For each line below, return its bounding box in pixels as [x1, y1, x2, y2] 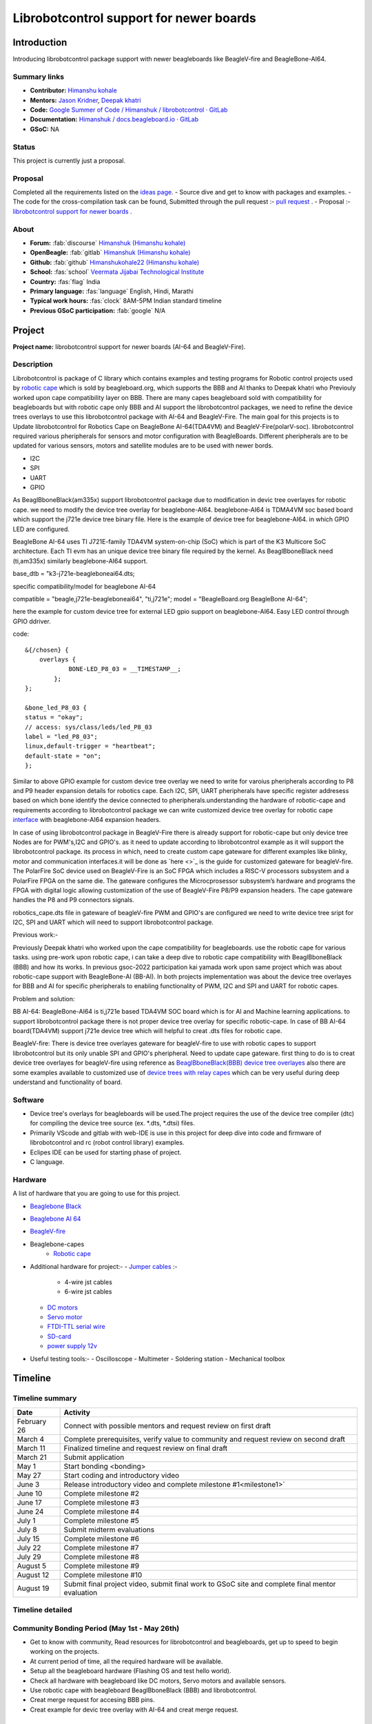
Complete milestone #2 [63, 1488, 139, 1498]
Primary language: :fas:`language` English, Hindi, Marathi [30, 287, 194, 295]
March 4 [17, 1434, 45, 1444]
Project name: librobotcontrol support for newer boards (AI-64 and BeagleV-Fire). [12, 342, 246, 351]
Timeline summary [12, 1394, 77, 1403]
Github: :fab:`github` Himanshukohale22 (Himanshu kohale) [30, 258, 200, 266]
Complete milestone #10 [63, 1570, 143, 1579]
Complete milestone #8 [63, 1552, 140, 1561]
